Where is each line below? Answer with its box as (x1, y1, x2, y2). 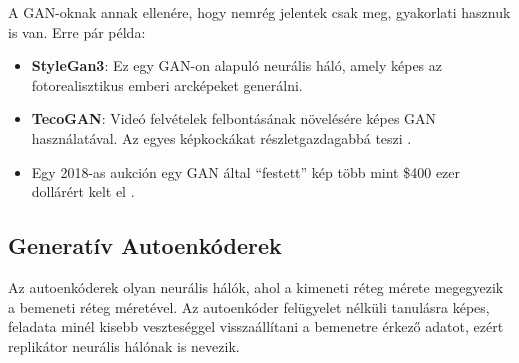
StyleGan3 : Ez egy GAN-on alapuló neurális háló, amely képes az (31, 55, 443, 76)
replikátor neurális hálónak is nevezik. (8, 335, 240, 356)
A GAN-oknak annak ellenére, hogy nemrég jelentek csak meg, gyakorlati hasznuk (8, 2, 511, 22)
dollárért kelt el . (31, 181, 135, 202)
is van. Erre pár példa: (8, 21, 146, 42)
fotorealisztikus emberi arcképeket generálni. (31, 74, 303, 95)
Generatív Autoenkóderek (8, 230, 282, 261)
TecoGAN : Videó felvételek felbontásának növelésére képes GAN (31, 108, 437, 129)
